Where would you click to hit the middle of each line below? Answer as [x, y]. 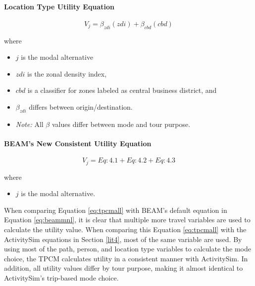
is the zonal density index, [67, 73]
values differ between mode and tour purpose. [121, 124]
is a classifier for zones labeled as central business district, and [122, 90]
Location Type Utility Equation [59, 6]
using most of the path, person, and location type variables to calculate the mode [127, 249]
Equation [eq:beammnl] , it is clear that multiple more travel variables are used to [127, 220]
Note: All [29, 124]
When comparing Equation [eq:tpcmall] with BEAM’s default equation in [116, 210]
